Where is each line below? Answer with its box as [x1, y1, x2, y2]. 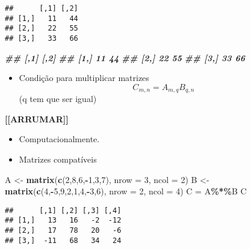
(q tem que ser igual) [19, 92, 97, 105]
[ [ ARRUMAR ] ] [5, 112, 69, 125]
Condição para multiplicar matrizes [19, 71, 149, 84]
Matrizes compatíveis [19, 153, 97, 166]
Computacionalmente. [19, 133, 100, 145]
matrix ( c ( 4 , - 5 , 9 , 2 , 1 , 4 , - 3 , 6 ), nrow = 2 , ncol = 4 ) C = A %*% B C [5, 185, 247, 197]
